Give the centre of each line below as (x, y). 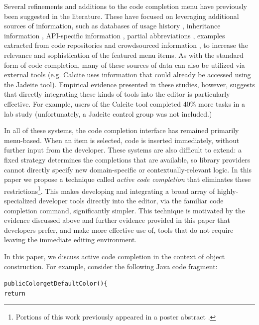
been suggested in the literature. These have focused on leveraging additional (122, 16)
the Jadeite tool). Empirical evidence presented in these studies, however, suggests (129, 84)
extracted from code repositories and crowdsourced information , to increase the (126, 45)
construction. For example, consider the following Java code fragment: (111, 266)
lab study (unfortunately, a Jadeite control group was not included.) (108, 113)
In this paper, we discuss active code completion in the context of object (115, 256)
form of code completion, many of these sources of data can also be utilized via (125, 65)
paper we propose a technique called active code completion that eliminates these (128, 179)
